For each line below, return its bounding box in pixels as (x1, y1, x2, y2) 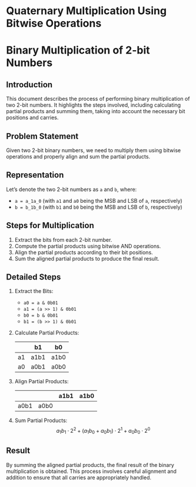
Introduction (6, 80, 53, 90)
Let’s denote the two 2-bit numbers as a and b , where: (6, 186, 137, 193)
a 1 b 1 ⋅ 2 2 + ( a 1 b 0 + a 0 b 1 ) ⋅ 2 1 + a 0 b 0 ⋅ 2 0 (56, 426, 151, 436)
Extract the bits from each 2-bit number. (14, 236, 112, 243)
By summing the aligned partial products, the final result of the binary (6, 461, 175, 468)
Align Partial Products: (14, 378, 69, 385)
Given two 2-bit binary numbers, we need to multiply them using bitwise (6, 147, 181, 154)
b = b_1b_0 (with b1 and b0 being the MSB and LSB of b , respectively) (14, 203, 182, 210)
